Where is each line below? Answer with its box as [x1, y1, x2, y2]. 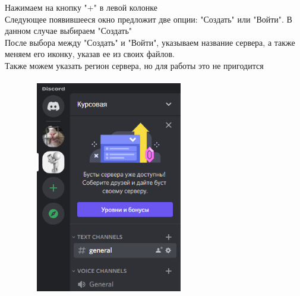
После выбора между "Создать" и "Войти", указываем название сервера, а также [5, 36, 295, 48]
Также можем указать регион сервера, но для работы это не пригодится [5, 59, 264, 71]
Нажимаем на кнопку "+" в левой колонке [5, 1, 157, 13]
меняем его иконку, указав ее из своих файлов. [5, 48, 175, 60]
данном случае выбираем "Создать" [5, 24, 132, 37]
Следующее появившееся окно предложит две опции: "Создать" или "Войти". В [5, 12, 292, 25]
